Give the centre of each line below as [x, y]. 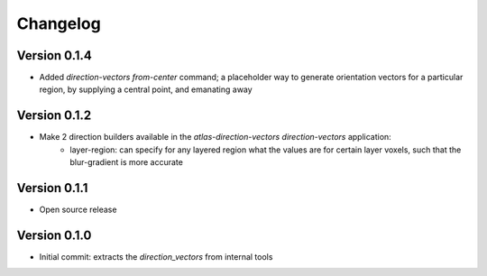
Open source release [78, 210]
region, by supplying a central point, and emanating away [146, 89]
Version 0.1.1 [52, 188]
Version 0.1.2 [54, 116]
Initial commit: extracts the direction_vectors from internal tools [156, 256]
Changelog [59, 23]
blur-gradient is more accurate [127, 162]
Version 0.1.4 [54, 55]
